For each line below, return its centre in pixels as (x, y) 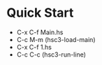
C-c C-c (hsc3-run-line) (51, 55)
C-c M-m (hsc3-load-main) (56, 39)
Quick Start (40, 13)
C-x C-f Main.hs (40, 32)
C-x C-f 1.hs (34, 47)
